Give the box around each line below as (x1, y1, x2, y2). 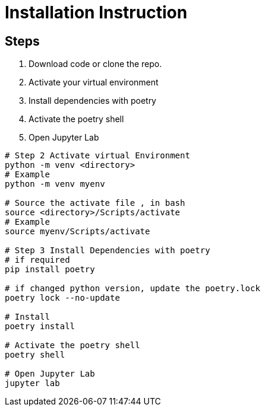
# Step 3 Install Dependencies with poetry (5, 246, 210, 256)
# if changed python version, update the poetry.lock (5, 283, 260, 294)
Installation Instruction (5, 2, 188, 23)
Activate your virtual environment (29, 77, 159, 88)
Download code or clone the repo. (29, 59, 162, 69)
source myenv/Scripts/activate (5, 227, 150, 237)
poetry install (5, 321, 75, 332)
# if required (5, 255, 70, 265)
